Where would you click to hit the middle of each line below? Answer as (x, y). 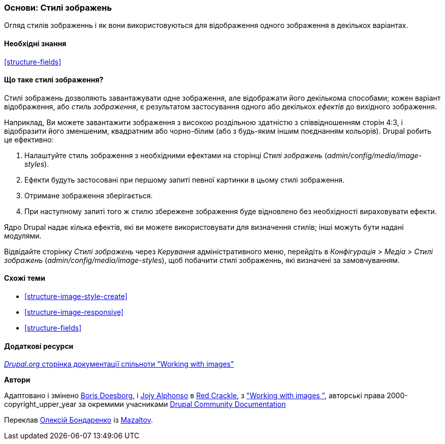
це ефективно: (29, 139)
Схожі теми (25, 278)
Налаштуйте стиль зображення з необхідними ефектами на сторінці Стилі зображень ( (176, 155)
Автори (17, 380)
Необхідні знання (35, 43)
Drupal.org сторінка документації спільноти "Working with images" (119, 364)
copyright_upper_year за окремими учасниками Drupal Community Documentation (145, 404)
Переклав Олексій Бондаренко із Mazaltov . (78, 420)
